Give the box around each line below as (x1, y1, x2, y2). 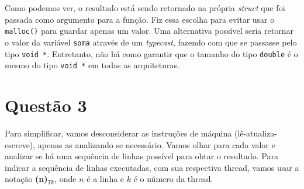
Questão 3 (5, 93, 87, 117)
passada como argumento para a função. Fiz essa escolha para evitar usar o (5, 13, 275, 25)
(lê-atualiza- (234, 127, 278, 139)
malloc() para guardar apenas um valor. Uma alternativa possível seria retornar (5, 24, 293, 37)
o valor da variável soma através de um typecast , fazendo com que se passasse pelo (5, 36, 297, 48)
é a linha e (87, 173, 125, 185)
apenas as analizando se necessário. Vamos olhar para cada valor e (37, 138, 275, 150)
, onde (54, 173, 77, 185)
